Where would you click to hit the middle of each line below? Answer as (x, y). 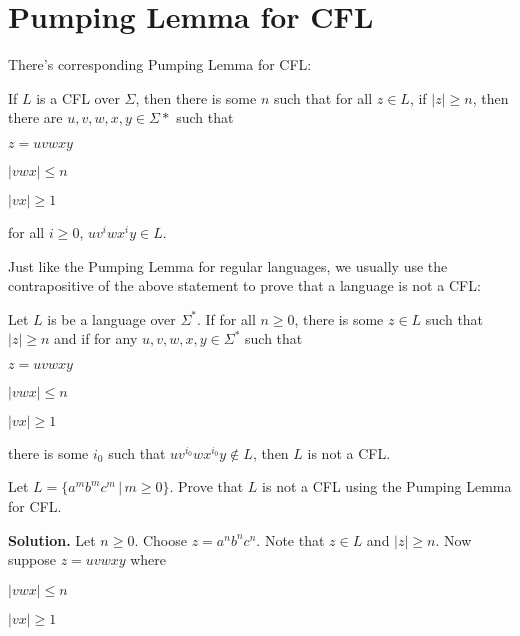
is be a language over (111, 318)
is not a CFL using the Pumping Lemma (387, 486)
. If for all (226, 318)
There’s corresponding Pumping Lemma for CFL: (160, 64)
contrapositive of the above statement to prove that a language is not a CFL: (244, 285)
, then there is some (196, 97)
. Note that (290, 539)
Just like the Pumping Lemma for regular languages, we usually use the (228, 265)
